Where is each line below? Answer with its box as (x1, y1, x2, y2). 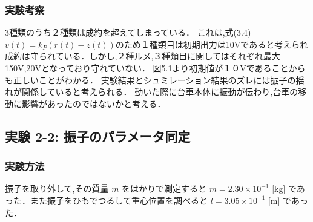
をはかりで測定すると (122, 182, 207, 195)
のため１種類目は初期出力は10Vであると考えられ (115, 38, 309, 50)
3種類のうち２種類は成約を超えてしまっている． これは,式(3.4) (5, 26, 251, 39)
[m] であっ (268, 194, 308, 206)
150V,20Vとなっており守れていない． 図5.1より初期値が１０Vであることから (5, 62, 306, 74)
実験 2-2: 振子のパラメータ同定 (5, 126, 191, 145)
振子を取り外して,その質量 (5, 182, 109, 195)
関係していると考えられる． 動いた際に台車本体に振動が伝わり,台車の (21, 85, 298, 98)
